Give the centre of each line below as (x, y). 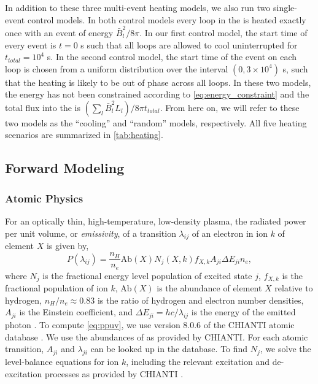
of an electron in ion (230, 233)
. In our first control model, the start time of (223, 32)
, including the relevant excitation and (198, 361)
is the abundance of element (209, 288)
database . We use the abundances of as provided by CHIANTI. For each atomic (157, 336)
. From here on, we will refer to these (230, 107)
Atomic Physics (44, 198)
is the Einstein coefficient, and (76, 312)
